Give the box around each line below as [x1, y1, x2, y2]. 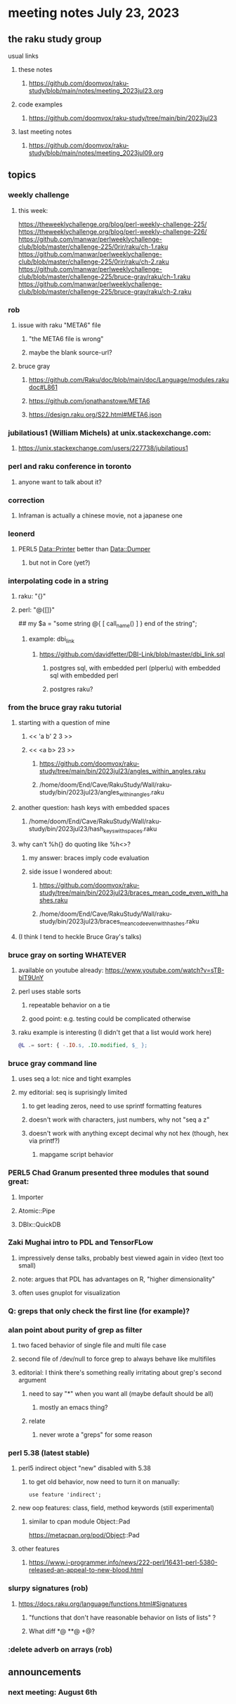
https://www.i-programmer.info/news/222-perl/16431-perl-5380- [28, 1558, 218, 1567]
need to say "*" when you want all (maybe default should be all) [28, 1390, 214, 1398]
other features [18, 1545, 60, 1553]
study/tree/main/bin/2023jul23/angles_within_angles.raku [39, 767, 206, 776]
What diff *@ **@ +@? [28, 1626, 96, 1635]
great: [8, 1177, 29, 1187]
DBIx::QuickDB [18, 1220, 61, 1228]
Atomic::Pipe [18, 1206, 55, 1215]
